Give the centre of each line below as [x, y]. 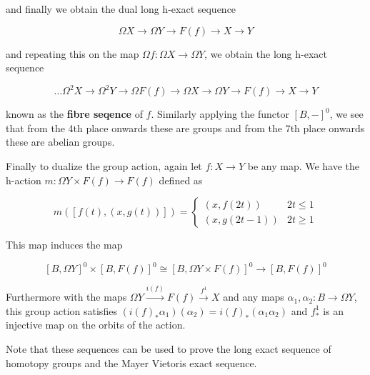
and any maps [254, 297]
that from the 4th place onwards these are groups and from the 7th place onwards [185, 127]
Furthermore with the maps [66, 297]
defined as [181, 180]
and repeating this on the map [72, 53]
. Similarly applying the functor [220, 114]
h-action [24, 180]
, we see [346, 114]
